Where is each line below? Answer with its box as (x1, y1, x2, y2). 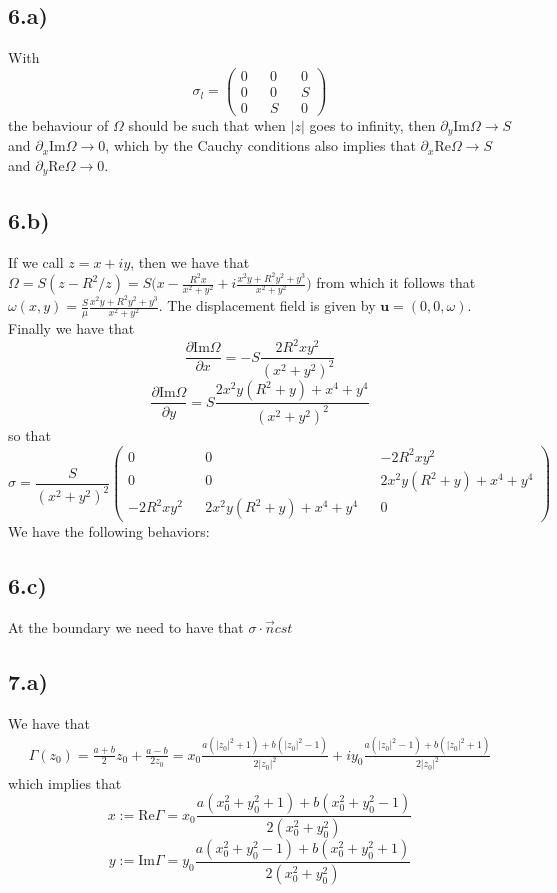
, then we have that (130, 251, 250, 272)
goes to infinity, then (309, 114, 436, 135)
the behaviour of (8, 114, 109, 135)
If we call (8, 251, 64, 272)
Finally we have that (8, 317, 135, 338)
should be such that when (128, 114, 286, 135)
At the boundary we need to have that (8, 616, 244, 637)
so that (8, 424, 51, 445)
